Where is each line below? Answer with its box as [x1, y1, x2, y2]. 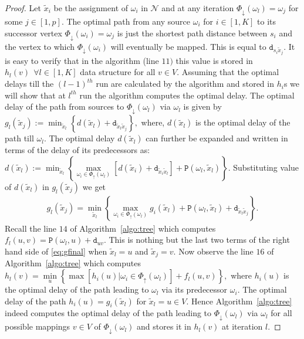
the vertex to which [5, 40, 75, 52]
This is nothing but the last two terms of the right [109, 233, 290, 246]
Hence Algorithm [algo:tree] [191, 294, 292, 307]
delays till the [5, 77, 54, 90]
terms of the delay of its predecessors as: [5, 144, 150, 156]
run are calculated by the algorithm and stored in [96, 77, 274, 90]
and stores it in [136, 320, 191, 333]
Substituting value [233, 161, 299, 173]
